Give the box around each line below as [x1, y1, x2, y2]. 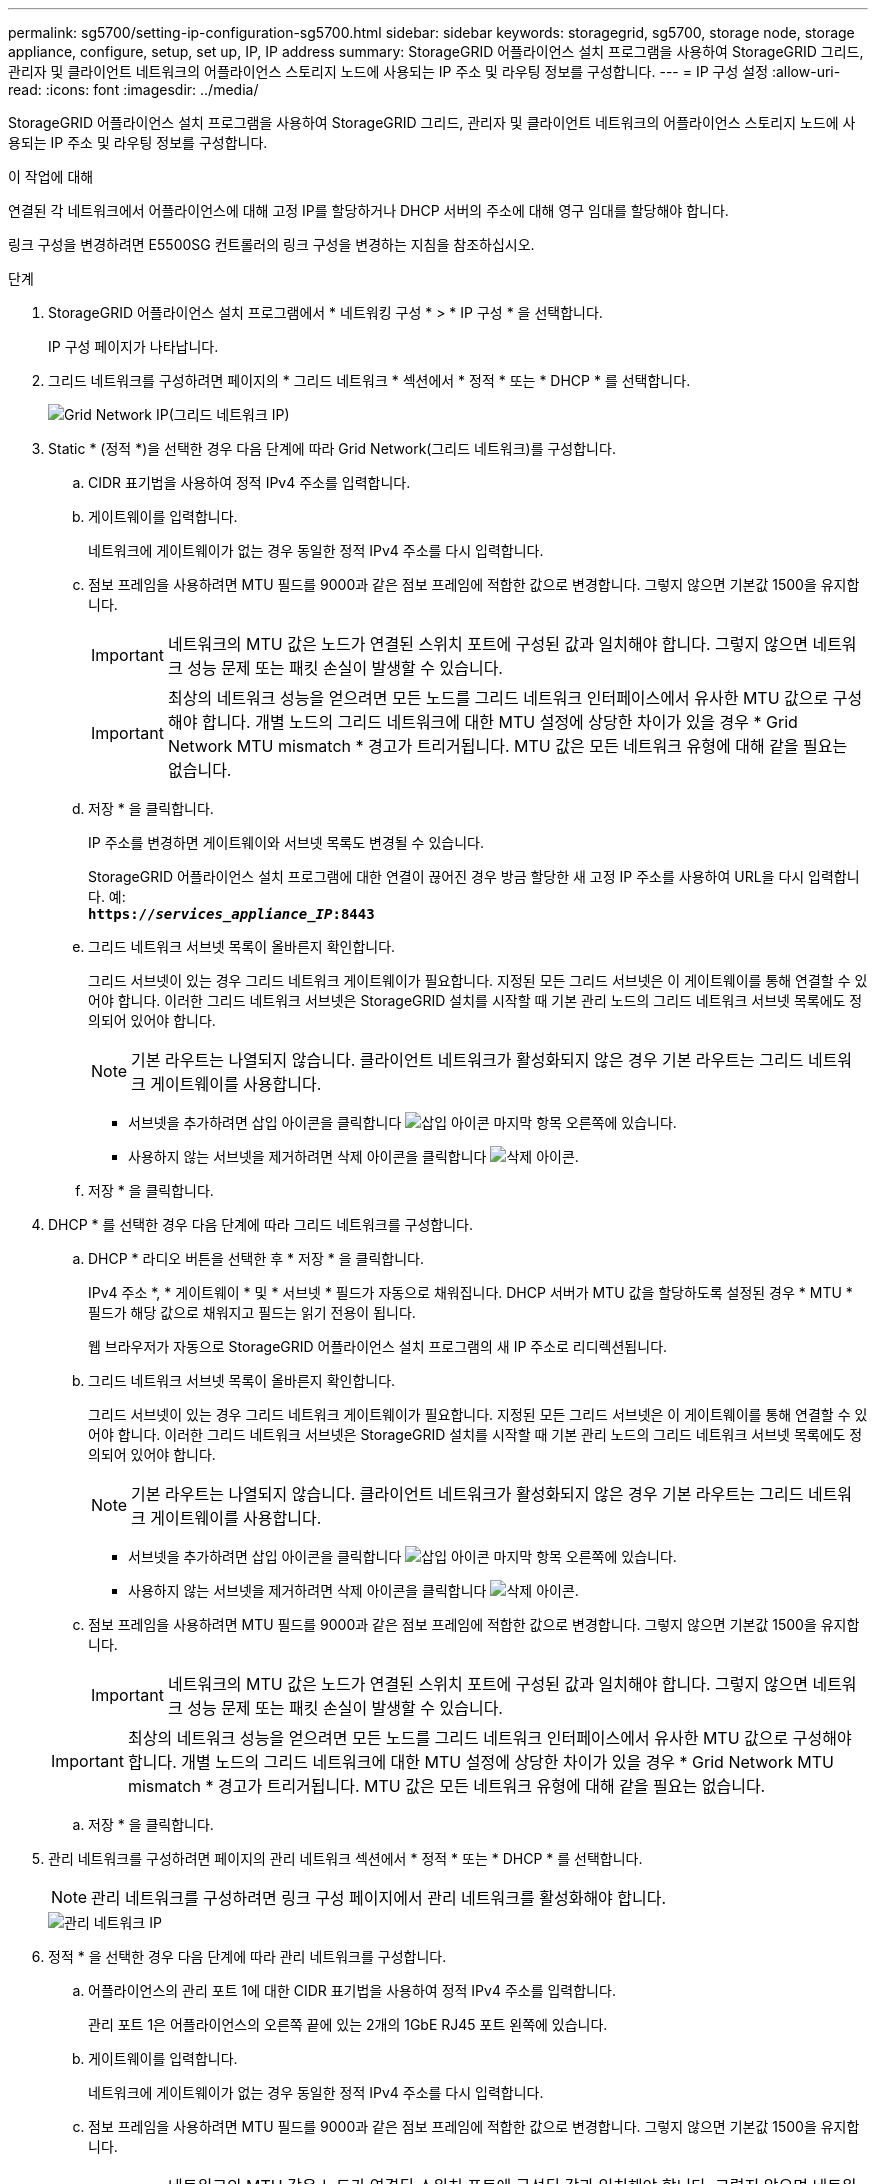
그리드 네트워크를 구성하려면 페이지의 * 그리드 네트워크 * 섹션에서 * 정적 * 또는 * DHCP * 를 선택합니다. [48, 372, 691, 389]
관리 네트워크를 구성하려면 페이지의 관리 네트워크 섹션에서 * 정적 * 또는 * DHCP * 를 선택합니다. [48, 1850, 643, 1867]
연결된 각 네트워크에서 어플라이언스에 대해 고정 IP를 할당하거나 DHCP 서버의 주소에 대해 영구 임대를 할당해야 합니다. [8, 202, 729, 219]
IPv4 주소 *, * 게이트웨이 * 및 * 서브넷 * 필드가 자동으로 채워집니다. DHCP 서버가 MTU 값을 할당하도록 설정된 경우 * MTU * [88, 1284, 853, 1301]
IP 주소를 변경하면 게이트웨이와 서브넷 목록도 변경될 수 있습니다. [88, 834, 484, 851]
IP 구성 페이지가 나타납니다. [48, 338, 219, 355]
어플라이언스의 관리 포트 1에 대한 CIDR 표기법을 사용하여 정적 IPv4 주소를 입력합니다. [88, 1982, 616, 1999]
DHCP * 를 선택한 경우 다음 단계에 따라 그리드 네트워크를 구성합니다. [48, 1216, 473, 1233]
